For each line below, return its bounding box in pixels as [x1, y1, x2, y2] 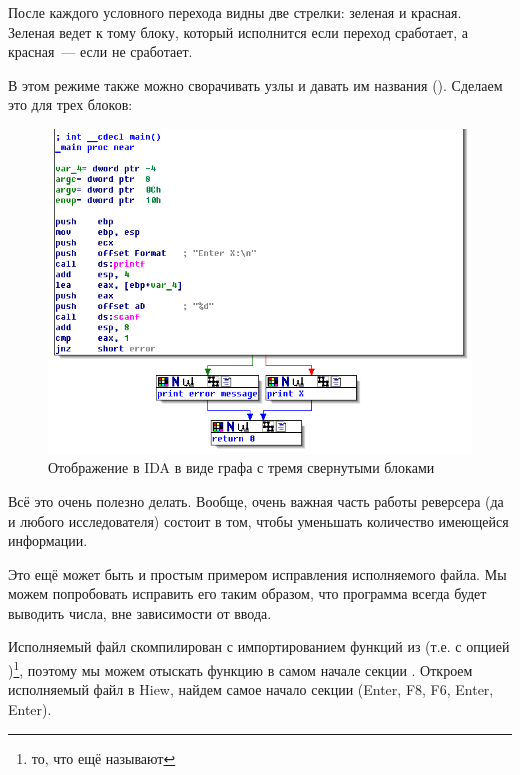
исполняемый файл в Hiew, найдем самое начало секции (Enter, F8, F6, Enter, [8, 679, 494, 700]
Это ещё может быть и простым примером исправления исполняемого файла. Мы [8, 563, 507, 584]
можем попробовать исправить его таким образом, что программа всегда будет [8, 583, 487, 604]
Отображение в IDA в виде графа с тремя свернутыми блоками [48, 457, 435, 478]
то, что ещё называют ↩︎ [31, 747, 176, 768]
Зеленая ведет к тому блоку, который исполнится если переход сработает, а [8, 21, 468, 42]
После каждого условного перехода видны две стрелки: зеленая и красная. [8, 2, 462, 22]
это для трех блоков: [8, 94, 133, 115]
